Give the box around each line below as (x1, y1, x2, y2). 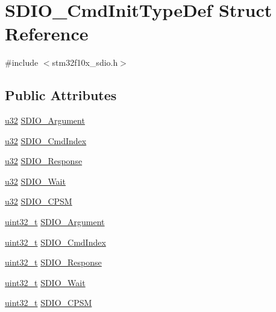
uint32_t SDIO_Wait (5, 276, 86, 288)
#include (5, 56, 39, 69)
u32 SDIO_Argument (5, 114, 85, 127)
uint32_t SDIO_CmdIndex (5, 235, 106, 248)
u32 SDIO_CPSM (5, 195, 72, 208)
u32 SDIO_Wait (5, 174, 66, 187)
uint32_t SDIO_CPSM (5, 296, 92, 309)
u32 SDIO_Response (5, 154, 83, 167)
